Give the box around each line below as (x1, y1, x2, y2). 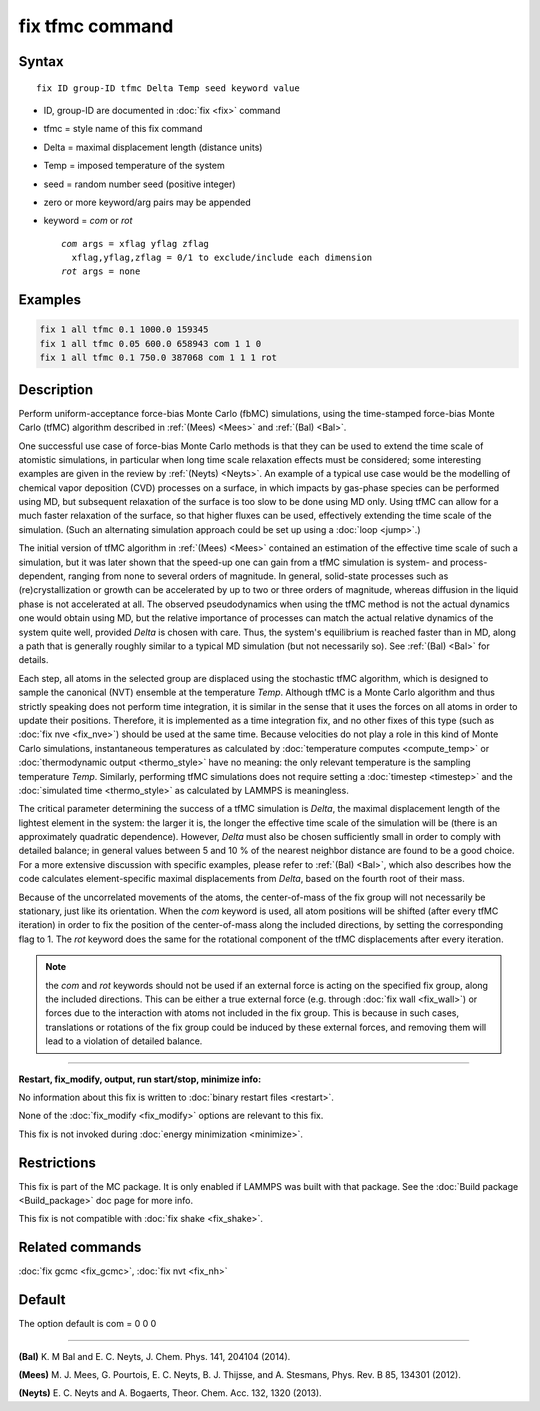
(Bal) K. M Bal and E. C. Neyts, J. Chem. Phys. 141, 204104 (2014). (18, 1350, 291, 1362)
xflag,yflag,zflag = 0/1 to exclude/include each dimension (71, 252, 373, 264)
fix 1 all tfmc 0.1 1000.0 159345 (39, 324, 209, 335)
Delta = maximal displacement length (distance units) (43, 141, 263, 153)
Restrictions (18, 1154, 97, 1171)
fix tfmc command (18, 15, 174, 37)
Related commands (18, 1239, 142, 1256)
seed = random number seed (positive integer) (43, 178, 236, 190)
